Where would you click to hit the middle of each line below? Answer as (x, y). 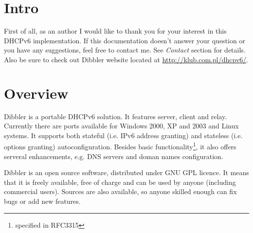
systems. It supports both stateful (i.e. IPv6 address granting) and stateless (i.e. (123, 135)
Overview (36, 93)
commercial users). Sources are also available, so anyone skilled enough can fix (120, 191)
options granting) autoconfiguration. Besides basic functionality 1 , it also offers (120, 146)
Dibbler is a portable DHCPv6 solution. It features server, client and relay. (116, 116)
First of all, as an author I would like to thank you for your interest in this (115, 31)
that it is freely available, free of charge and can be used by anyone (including (120, 182)
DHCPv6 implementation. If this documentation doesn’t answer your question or (125, 40)
